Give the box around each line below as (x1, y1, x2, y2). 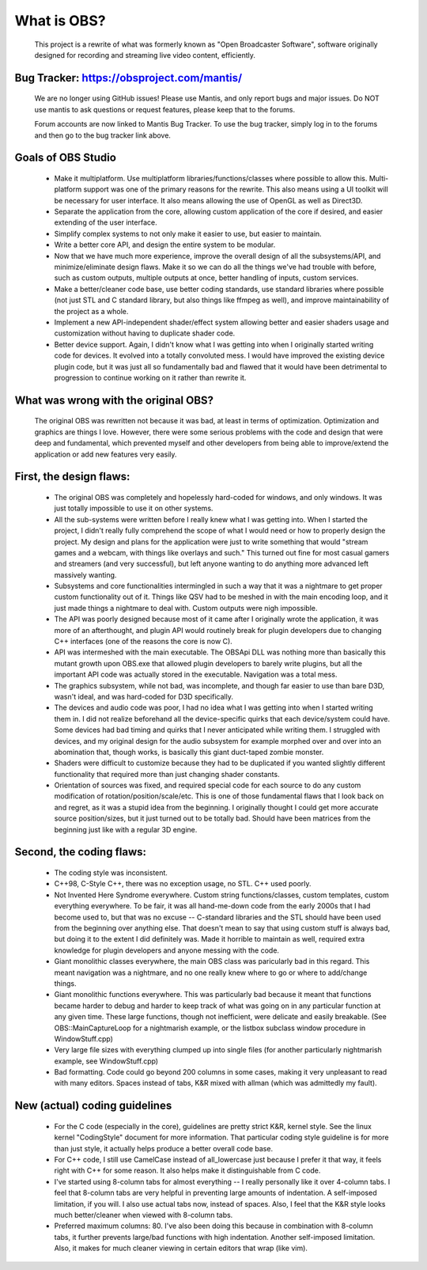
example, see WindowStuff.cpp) (54, 1056, 158, 1066)
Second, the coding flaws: (14, 845, 146, 859)
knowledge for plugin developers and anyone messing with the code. (54, 946, 280, 955)
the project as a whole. (54, 306, 129, 316)
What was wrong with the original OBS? (14, 393, 213, 407)
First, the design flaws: (14, 470, 130, 483)
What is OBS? (14, 12, 106, 29)
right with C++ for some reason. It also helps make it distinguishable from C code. (54, 1166, 321, 1175)
